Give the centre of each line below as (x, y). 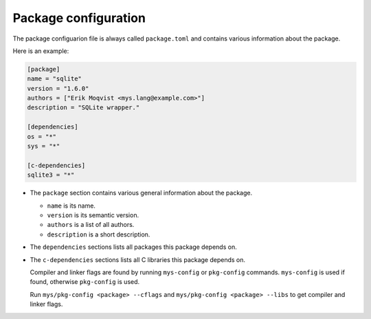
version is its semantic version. (93, 215)
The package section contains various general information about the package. (141, 193)
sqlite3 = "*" (51, 175)
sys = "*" (44, 146)
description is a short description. (99, 234)
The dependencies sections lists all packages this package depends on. (133, 247)
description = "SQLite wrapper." (83, 108)
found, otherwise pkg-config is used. (85, 282)
